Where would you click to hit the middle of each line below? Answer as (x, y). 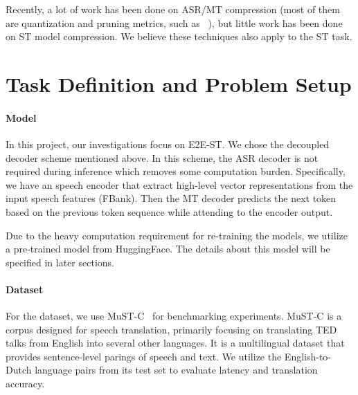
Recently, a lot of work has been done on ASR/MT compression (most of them (173, 9)
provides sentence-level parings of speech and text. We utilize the (144, 356)
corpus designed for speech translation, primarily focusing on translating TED (171, 329)
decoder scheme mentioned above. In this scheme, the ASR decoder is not (162, 157)
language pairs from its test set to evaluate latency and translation (176, 370)
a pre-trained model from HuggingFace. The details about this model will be (168, 249)
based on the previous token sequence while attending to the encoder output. (169, 211)
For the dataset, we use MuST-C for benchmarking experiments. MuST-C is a (174, 316)
